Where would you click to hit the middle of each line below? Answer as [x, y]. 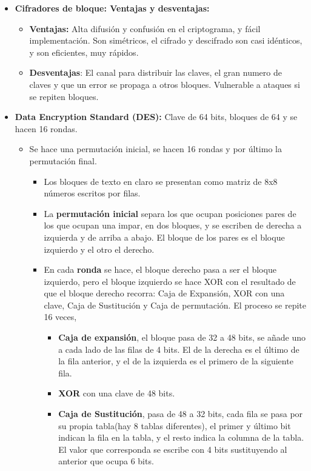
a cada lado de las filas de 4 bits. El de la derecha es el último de [179, 349]
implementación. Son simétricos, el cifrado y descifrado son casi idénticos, [166, 40]
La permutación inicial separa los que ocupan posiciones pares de [170, 213]
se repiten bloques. [64, 96]
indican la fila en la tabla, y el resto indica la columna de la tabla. [181, 437]
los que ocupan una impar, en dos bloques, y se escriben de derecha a [173, 225]
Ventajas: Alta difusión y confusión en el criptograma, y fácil [145, 28]
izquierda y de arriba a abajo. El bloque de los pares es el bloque [164, 237]
